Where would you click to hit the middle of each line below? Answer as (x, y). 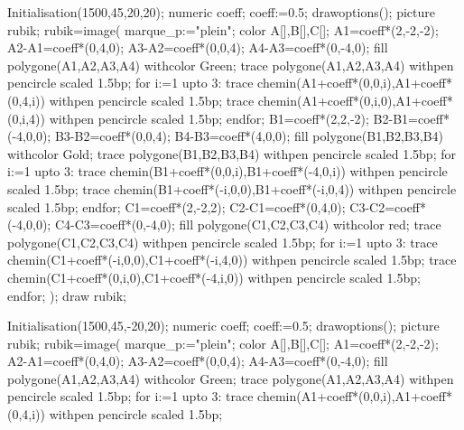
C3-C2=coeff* (388, 206)
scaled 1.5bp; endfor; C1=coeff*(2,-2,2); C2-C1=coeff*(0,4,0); (176, 206)
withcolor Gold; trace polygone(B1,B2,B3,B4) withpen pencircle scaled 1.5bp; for (232, 153)
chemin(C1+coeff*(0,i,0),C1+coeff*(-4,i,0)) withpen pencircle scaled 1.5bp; (214, 277)
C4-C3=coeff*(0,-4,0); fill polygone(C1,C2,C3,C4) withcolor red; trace (248, 224)
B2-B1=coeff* (411, 118)
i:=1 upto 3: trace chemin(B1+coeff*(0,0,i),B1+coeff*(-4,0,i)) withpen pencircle (227, 171)
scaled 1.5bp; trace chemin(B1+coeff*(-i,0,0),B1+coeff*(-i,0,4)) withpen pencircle (232, 188)
